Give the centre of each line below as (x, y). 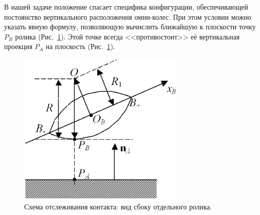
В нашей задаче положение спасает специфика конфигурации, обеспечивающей (126, 7)
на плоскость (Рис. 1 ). (80, 46)
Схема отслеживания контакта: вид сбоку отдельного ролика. (118, 206)
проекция (18, 46)
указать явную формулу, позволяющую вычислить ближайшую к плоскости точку (130, 27)
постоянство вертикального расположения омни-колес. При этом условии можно (128, 16)
